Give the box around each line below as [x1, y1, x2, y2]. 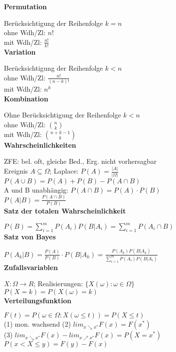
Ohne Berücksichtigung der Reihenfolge [4, 110, 121, 120]
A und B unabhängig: [4, 184, 69, 195]
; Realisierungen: [34, 278, 83, 289]
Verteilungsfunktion [4, 295, 71, 305]
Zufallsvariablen [4, 262, 58, 272]
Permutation [4, 1, 47, 11]
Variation [4, 46, 36, 57]
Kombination [4, 93, 49, 103]
